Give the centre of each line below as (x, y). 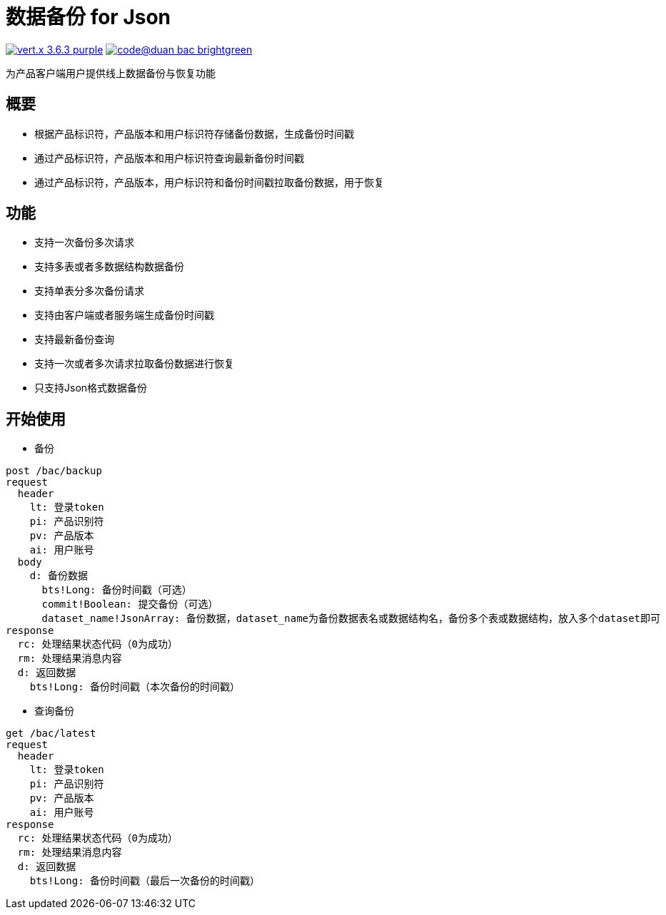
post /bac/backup (54, 471)
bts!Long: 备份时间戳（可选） (117, 590)
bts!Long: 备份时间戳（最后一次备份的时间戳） (145, 881)
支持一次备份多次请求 (84, 242)
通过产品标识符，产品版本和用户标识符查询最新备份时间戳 (169, 158)
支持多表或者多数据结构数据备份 (109, 267)
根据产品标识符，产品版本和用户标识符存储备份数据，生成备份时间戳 (194, 133)
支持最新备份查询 (74, 339)
